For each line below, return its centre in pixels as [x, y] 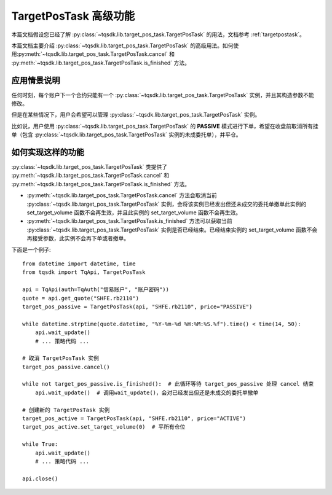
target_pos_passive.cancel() [66, 367]
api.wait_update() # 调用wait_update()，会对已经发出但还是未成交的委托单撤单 [147, 392]
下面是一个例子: [31, 249]
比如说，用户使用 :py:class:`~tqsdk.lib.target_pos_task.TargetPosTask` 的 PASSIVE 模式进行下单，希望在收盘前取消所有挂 [165, 126]
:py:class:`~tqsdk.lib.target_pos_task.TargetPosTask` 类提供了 [89, 167]
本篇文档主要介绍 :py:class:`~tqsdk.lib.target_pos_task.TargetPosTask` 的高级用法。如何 [122, 45]
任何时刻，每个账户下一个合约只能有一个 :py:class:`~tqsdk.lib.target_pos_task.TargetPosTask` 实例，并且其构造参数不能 [163, 95]
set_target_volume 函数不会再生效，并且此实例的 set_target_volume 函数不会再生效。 [134, 212]
